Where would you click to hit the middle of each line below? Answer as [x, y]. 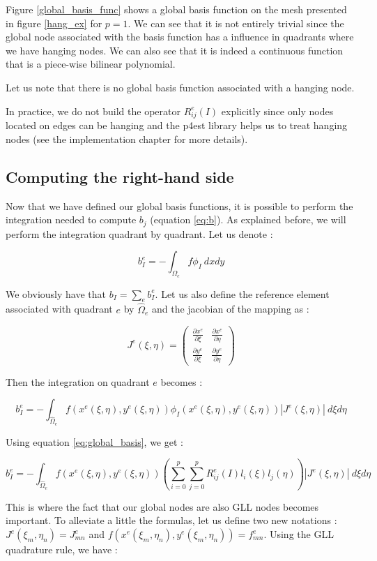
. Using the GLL [299, 534]
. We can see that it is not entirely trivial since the [236, 23]
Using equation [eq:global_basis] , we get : [94, 441]
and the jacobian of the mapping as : [230, 309]
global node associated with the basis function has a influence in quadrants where [180, 37]
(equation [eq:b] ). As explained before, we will [248, 219]
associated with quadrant [59, 309]
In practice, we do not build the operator [93, 111]
